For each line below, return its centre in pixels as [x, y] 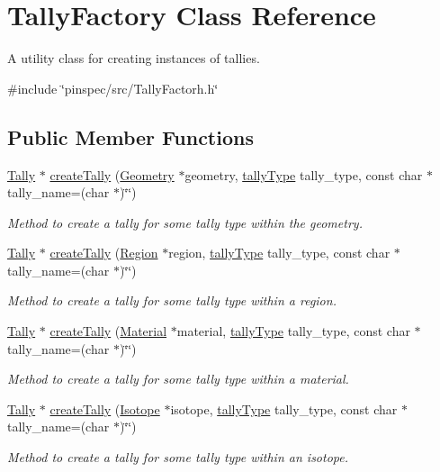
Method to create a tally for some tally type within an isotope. [178, 457]
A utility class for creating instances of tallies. [134, 58]
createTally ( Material [108, 331]
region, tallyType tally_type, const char [279, 253]
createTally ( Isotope [105, 408]
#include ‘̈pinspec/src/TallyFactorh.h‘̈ [113, 88]
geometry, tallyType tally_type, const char [304, 174]
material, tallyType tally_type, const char [293, 331]
